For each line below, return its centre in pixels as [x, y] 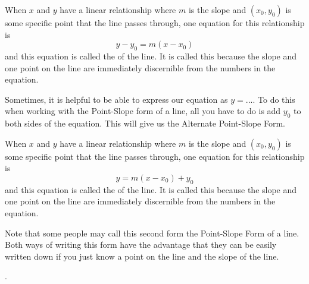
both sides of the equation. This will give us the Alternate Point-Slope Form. [145, 123]
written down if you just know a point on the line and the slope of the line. [142, 256]
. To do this [274, 99]
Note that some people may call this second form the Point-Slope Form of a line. [152, 233]
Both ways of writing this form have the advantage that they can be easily [141, 244]
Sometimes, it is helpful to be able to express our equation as [116, 99]
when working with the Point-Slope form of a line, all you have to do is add [143, 111]
